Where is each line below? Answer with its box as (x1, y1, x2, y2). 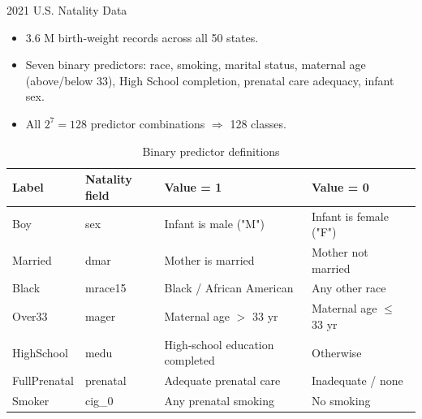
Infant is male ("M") (164, 215, 265, 232)
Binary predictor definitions (142, 142, 280, 159)
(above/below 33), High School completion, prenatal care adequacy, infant (25, 71, 394, 89)
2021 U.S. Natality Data (6, 2, 127, 18)
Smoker (12, 392, 50, 409)
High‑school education (164, 335, 274, 352)
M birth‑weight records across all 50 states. (44, 28, 259, 45)
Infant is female (311, 207, 389, 224)
